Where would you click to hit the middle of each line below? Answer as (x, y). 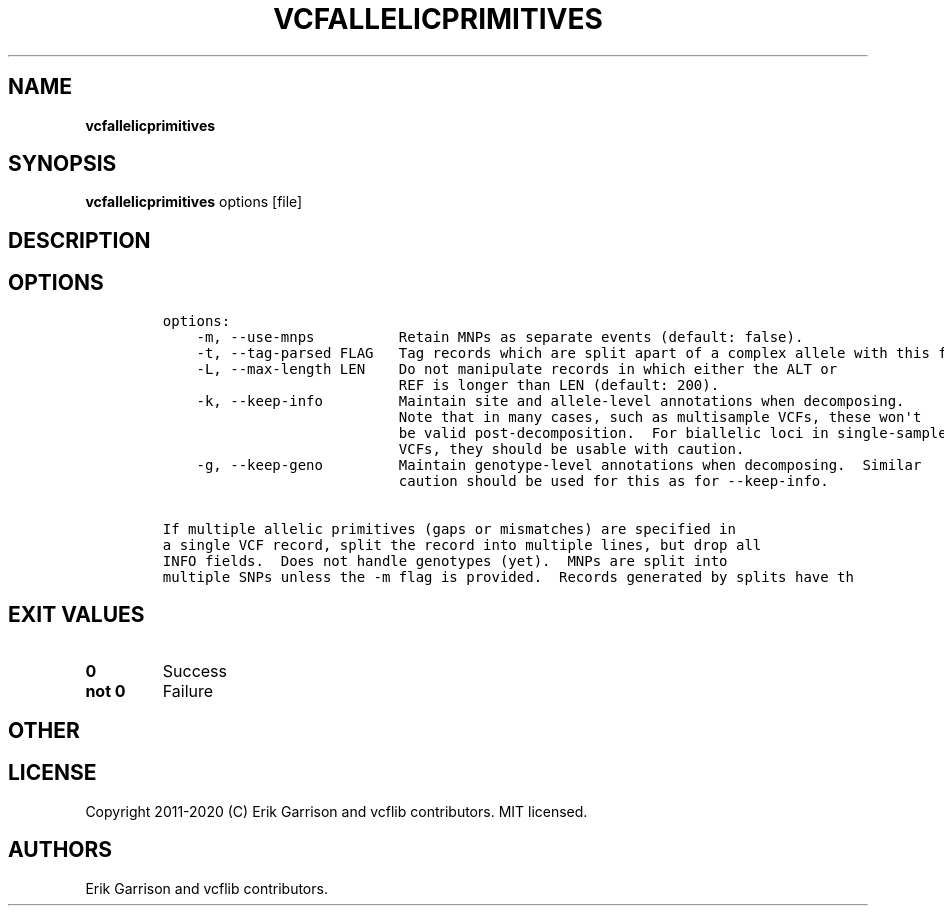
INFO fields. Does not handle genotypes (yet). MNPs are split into (445, 560)
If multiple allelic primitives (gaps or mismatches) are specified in (449, 528)
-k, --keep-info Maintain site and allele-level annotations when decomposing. (550, 400)
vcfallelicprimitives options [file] (194, 202)
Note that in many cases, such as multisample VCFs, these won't (660, 416)
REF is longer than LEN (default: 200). (559, 384)
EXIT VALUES (76, 615)
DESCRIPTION (79, 240)
